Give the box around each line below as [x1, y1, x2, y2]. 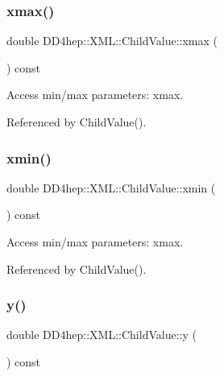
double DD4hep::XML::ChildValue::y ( [6, 326, 197, 343]
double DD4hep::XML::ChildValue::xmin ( [6, 179, 216, 196]
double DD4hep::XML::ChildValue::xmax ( [6, 32, 218, 49]
